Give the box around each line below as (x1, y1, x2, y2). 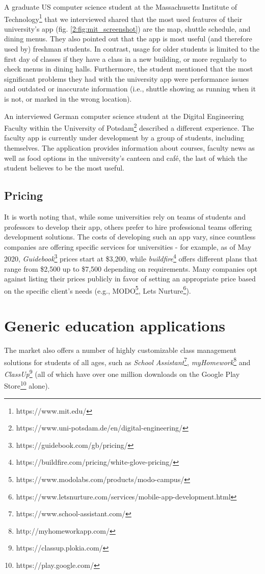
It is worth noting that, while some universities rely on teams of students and (4, 211, 246, 222)
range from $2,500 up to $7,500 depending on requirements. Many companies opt (4, 263, 257, 274)
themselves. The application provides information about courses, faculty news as (4, 142, 255, 153)
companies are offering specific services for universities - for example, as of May (4, 241, 252, 252)
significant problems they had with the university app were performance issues (4, 73, 249, 84)
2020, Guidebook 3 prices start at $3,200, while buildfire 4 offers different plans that (4, 252, 258, 264)
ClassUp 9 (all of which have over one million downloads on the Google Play (4, 367, 240, 379)
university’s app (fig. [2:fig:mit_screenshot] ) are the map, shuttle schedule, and (4, 23, 251, 34)
